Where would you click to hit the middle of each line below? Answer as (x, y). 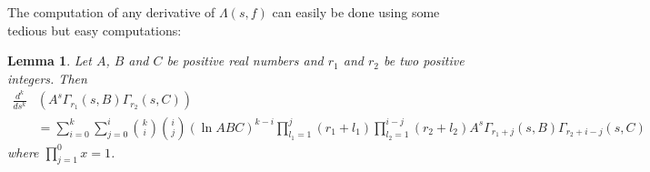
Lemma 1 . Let (50, 61)
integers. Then (47, 78)
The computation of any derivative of (111, 12)
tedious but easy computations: (95, 30)
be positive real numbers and (245, 61)
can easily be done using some (356, 12)
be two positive (424, 61)
